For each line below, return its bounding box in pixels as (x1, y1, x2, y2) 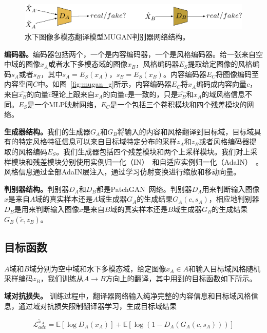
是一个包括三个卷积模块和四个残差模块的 (110, 99, 247, 109)
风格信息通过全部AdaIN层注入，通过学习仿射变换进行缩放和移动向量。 (4, 166, 241, 177)
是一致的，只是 (127, 89, 178, 100)
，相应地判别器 (208, 193, 259, 204)
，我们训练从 (40, 273, 84, 284)
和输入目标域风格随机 (188, 263, 260, 273)
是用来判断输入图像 (14, 203, 79, 214)
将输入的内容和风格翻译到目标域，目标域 (117, 126, 254, 136)
